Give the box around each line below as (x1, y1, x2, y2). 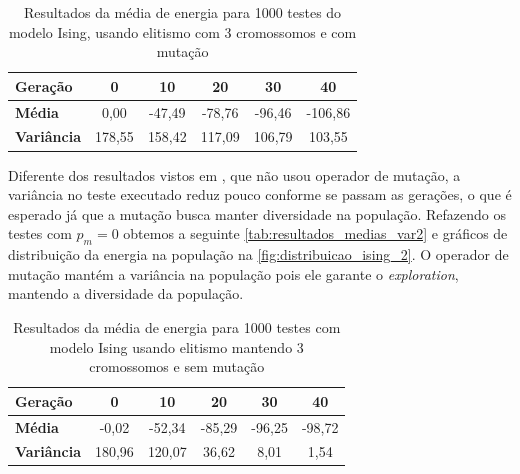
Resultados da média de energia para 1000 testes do (24, 2, 342, 22)
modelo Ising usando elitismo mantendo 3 (49, 336, 304, 357)
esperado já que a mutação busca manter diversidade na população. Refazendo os (8, 203, 506, 224)
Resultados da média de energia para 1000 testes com (13, 316, 341, 337)
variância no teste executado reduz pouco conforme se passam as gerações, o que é (8, 184, 512, 205)
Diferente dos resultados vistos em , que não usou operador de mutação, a (8, 164, 461, 185)
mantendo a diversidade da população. (8, 283, 244, 304)
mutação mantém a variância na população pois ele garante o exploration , (8, 263, 459, 284)
